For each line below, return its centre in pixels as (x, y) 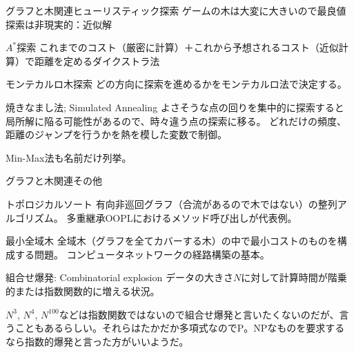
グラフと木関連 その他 (54, 181)
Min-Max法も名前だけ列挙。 (69, 157)
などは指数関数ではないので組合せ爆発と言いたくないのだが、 (199, 314)
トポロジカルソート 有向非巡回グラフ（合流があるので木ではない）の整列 (171, 203)
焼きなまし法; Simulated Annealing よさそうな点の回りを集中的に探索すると (175, 107)
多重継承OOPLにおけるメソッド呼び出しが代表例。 (182, 217)
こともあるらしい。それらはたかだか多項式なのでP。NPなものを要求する (180, 328)
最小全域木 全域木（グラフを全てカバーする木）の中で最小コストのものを (171, 241)
